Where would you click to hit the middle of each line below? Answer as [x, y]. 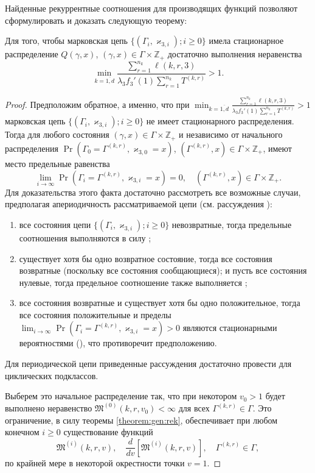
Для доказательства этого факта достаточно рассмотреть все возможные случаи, [153, 192]
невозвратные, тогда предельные [232, 224]
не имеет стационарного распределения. [220, 121]
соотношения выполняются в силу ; [85, 237]
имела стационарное [246, 41]
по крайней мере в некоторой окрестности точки [95, 462]
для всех [194, 408]
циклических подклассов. [52, 375]
